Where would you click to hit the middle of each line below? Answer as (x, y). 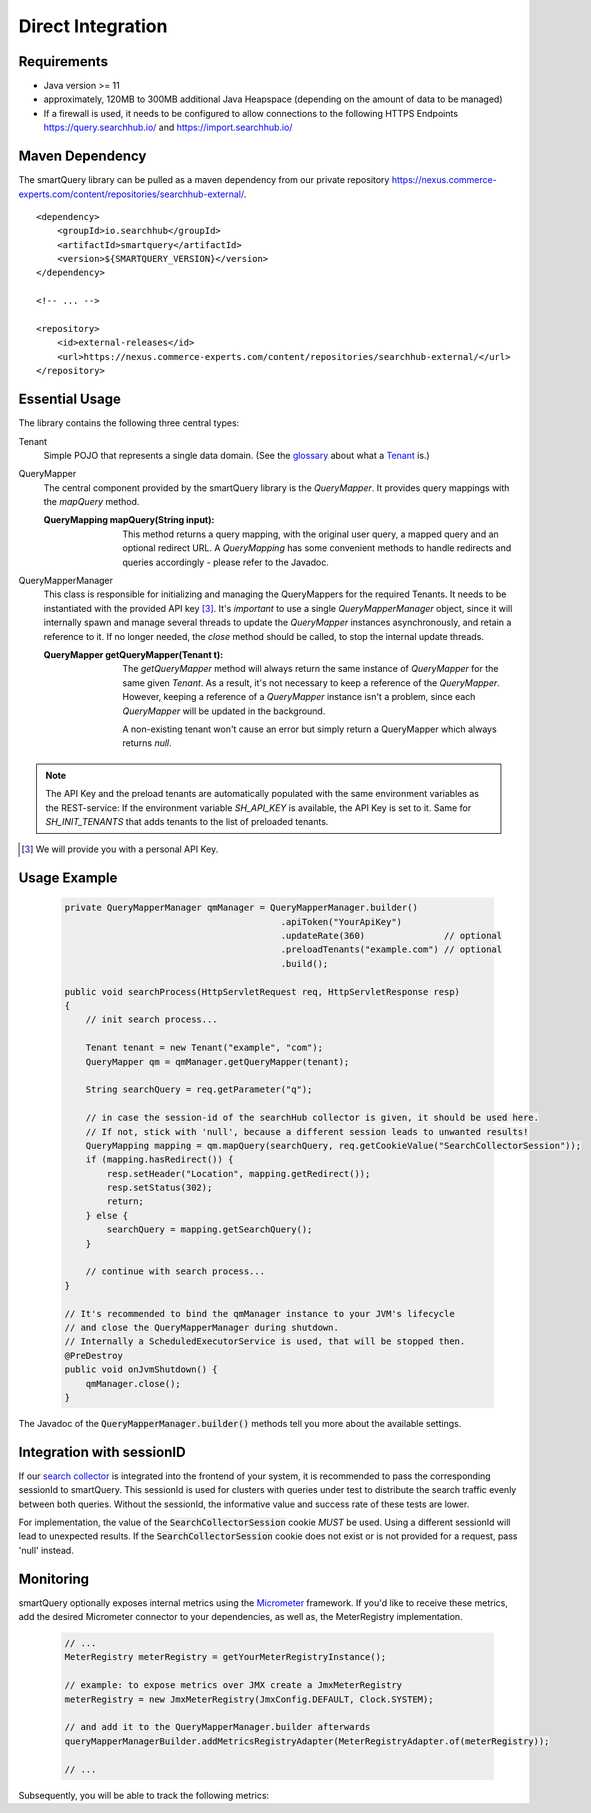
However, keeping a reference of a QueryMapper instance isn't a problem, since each (299, 697)
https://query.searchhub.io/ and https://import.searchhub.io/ (168, 127)
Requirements (63, 61)
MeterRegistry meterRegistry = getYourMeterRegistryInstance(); (225, 1657)
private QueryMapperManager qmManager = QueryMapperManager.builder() (241, 908)
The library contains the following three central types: (129, 423)
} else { (107, 1215)
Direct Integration (93, 26)
